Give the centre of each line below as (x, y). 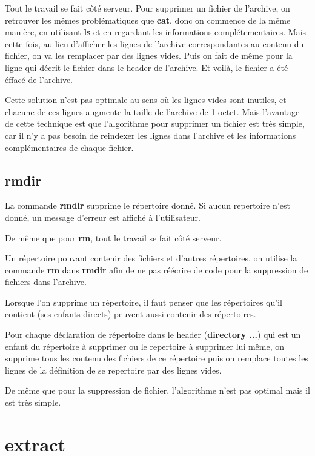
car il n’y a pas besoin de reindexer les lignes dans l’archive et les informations (151, 135)
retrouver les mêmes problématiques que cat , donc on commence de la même (148, 20)
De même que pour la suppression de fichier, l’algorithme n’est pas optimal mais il (158, 390)
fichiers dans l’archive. (46, 282)
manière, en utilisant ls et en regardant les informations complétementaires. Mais (156, 32)
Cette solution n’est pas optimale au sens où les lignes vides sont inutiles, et (146, 100)
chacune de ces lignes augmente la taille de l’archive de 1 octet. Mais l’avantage (152, 111)
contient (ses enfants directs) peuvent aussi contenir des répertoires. (131, 314)
